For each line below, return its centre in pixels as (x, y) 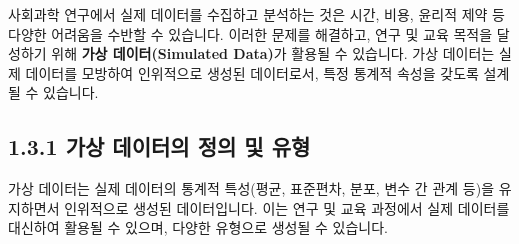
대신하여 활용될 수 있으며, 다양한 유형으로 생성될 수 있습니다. (198, 227)
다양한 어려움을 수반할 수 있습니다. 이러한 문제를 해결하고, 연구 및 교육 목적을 (250, 33)
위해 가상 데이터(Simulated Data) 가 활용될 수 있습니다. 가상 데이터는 (273, 53)
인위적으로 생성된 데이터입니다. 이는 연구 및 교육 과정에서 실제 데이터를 (287, 207)
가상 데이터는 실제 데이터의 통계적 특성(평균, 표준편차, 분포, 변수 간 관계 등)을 (251, 188)
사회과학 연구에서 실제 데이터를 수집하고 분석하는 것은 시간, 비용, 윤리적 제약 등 (256, 14)
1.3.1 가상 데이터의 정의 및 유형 (159, 146)
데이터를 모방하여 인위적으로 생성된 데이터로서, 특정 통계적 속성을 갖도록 (252, 72)
